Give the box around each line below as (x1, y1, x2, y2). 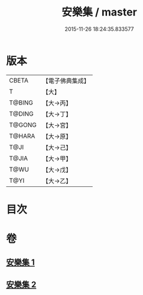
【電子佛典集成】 (42, 77, 90, 85)
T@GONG (9, 120, 37, 129)
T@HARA (9, 132, 35, 140)
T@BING (9, 99, 34, 107)
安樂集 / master (61, 5, 137, 19)
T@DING (9, 109, 34, 118)
